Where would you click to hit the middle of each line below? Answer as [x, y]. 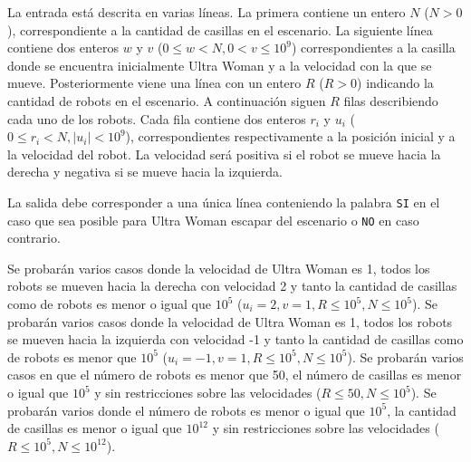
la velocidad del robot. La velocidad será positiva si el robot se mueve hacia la [224, 154]
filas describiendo [391, 100]
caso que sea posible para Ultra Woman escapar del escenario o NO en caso [213, 220]
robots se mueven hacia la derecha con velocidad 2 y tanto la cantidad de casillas [232, 286]
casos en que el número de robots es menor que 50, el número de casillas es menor [235, 375]
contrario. [34, 238]
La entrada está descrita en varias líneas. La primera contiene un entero [207, 12]
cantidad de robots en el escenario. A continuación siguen [167, 100]
